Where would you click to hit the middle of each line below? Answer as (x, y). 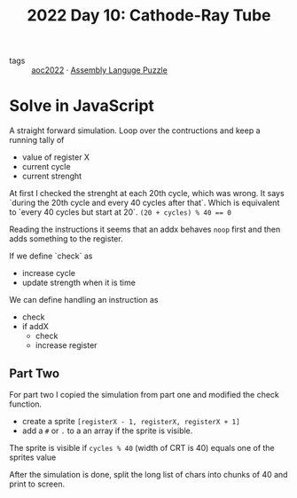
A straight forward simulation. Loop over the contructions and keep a (135, 130)
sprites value (33, 457)
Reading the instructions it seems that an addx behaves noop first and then (145, 229)
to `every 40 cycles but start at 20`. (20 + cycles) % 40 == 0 (121, 212)
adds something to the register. (66, 239)
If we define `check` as (51, 256)
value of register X (56, 157)
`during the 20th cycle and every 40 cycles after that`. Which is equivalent (145, 203)
